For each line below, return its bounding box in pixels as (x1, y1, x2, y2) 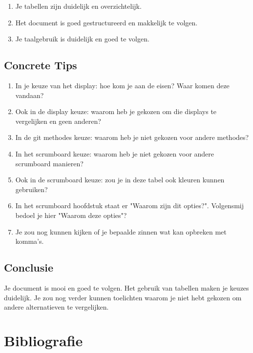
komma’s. (15, 236, 44, 246)
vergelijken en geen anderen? (15, 116, 101, 126)
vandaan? (15, 90, 44, 100)
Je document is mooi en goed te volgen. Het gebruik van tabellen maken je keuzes (4, 282, 249, 293)
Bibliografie (4, 330, 83, 350)
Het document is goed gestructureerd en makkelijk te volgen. (15, 17, 198, 27)
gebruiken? (15, 184, 48, 194)
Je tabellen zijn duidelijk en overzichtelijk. (15, 1, 142, 11)
